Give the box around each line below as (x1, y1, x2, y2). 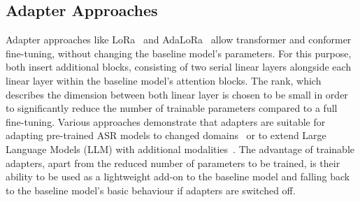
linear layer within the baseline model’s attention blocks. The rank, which (6, 73, 322, 87)
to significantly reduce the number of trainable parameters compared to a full (6, 101, 338, 115)
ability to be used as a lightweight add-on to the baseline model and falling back (6, 169, 350, 184)
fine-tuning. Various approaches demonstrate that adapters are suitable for (6, 114, 326, 129)
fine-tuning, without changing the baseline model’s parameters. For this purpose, (6, 45, 352, 60)
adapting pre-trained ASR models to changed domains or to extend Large (6, 128, 326, 143)
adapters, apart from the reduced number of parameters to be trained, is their (6, 155, 340, 170)
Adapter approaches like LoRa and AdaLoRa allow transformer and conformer (6, 32, 352, 47)
